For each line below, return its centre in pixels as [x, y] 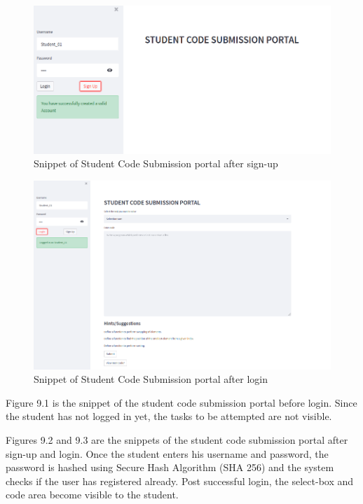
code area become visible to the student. [92, 495]
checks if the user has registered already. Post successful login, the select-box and [180, 481]
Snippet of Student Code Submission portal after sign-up [156, 163]
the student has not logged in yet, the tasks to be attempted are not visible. [169, 416]
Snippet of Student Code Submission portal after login [151, 379]
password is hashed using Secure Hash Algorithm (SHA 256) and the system [170, 467]
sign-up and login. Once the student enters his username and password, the [167, 453]
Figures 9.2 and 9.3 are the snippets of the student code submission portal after [177, 439]
